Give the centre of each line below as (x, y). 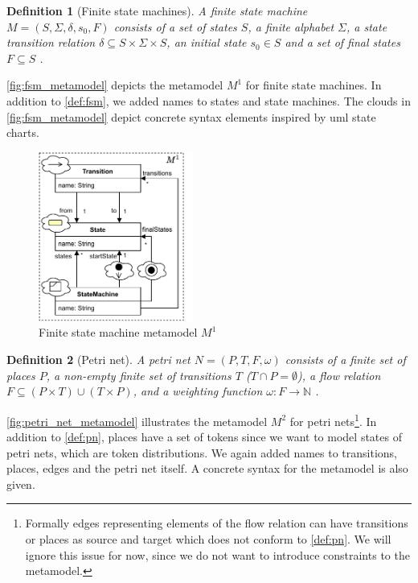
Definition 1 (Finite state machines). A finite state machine (157, 10)
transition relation (51, 42)
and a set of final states (342, 42)
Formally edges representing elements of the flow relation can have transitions (217, 523)
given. (21, 484)
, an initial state (207, 42)
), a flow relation (339, 375)
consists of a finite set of (345, 360)
